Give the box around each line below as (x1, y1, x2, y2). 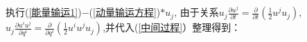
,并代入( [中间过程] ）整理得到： (103, 20, 241, 34)
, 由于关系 (174, 5, 219, 19)
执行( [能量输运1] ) (6, 5, 82, 19)
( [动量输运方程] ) (89, 5, 161, 19)
